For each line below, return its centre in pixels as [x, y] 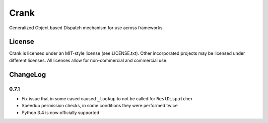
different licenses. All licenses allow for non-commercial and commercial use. [88, 60]
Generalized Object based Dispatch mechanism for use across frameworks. [86, 28]
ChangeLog [28, 74]
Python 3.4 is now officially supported [60, 112]
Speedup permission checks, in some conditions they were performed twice [100, 106]
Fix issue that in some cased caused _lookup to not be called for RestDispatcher [107, 99]
